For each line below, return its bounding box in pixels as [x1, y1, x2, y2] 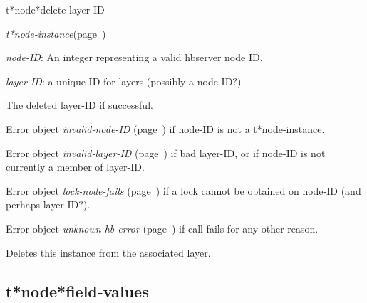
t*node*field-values [6, 280, 149, 302]
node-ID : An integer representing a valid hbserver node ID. [6, 50, 263, 65]
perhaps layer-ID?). [6, 197, 91, 212]
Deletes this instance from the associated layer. [6, 245, 211, 260]
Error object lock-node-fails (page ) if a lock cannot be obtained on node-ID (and [6, 183, 361, 198]
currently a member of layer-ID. [6, 159, 145, 174]
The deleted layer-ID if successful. [6, 97, 153, 112]
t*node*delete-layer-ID [6, 2, 105, 16]
